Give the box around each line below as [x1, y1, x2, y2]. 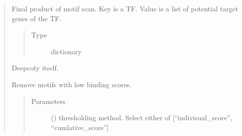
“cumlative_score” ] [51, 122, 109, 132]
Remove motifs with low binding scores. [11, 79, 132, 89]
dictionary [51, 46, 82, 56]
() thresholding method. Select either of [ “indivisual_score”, [51, 112, 233, 123]
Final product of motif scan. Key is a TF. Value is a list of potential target [11, 3, 239, 13]
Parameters [31, 96, 66, 106]
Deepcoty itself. [11, 63, 59, 73]
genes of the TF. [11, 13, 62, 23]
